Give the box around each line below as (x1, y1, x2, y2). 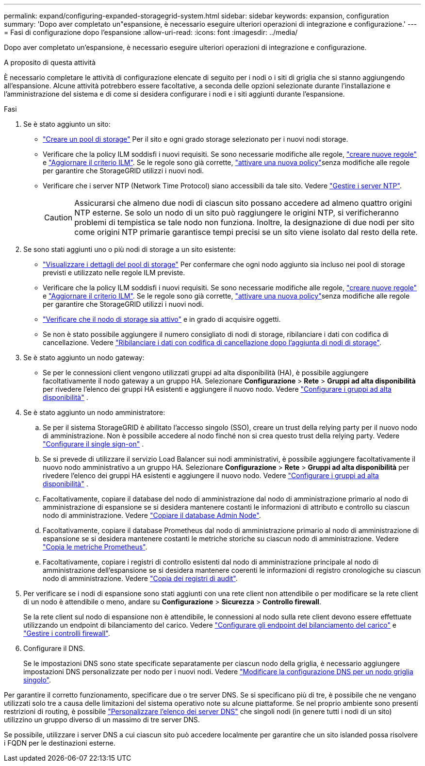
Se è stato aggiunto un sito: (23, 120, 111, 128)
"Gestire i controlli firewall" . (23, 629, 110, 637)
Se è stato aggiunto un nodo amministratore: (23, 408, 165, 416)
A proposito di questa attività (4, 58, 96, 67)
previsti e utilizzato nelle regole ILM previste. (43, 268, 185, 277)
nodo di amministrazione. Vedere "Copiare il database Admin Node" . (43, 511, 261, 519)
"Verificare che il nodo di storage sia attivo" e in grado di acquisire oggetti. (43, 315, 281, 323)
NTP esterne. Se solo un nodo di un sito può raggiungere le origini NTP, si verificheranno (74, 208, 399, 217)
